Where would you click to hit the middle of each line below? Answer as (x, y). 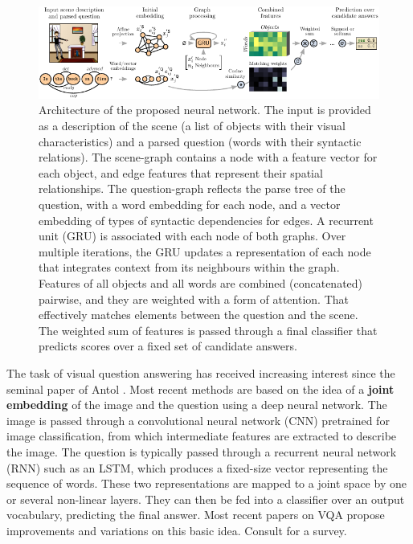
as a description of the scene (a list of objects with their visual (192, 126)
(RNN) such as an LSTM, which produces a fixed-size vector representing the (197, 467)
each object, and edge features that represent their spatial (181, 172)
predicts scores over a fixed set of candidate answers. (168, 346)
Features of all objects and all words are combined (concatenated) (201, 283)
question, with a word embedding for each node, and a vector (190, 205)
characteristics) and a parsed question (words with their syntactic (200, 141)
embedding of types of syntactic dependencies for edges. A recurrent (206, 220)
